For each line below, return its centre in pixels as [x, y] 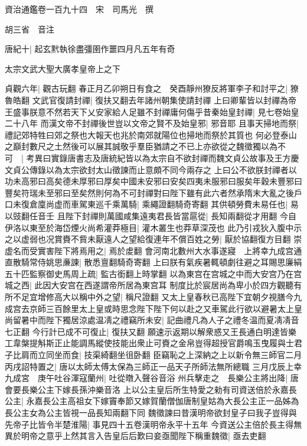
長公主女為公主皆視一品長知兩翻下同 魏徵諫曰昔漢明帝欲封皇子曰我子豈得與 [151, 412]
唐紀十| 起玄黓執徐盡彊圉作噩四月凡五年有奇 [90, 49]
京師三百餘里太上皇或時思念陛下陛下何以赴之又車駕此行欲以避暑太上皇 [166, 308]
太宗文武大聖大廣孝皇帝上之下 [63, 68]
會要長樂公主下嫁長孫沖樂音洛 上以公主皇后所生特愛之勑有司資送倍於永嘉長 [151, 389]
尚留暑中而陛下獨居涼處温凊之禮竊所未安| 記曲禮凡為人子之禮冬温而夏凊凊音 [152, 320]
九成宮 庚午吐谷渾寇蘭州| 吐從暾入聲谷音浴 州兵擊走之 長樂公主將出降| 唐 [152, 378]
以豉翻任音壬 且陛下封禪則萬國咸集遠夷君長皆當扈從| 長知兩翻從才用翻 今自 [151, 215]
